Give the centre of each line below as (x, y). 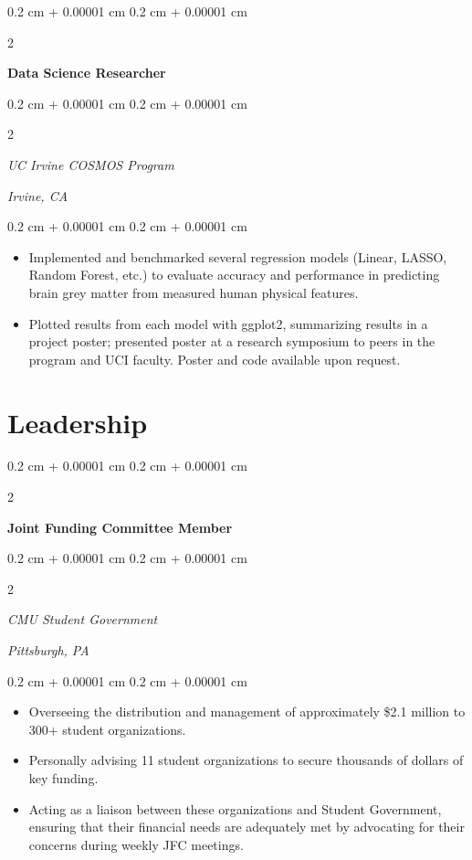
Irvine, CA (38, 195)
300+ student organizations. (107, 729)
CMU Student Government (83, 619)
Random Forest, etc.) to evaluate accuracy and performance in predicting (234, 275)
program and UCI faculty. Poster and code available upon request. (215, 359)
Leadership (78, 422)
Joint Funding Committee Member (120, 527)
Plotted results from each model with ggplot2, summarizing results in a (228, 323)
